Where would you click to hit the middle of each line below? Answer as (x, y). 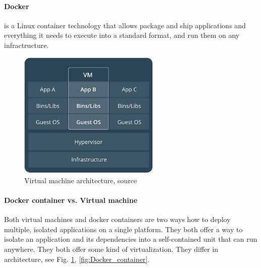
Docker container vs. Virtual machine (71, 200)
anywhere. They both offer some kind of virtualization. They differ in (111, 249)
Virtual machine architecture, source (81, 180)
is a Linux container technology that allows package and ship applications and (125, 25)
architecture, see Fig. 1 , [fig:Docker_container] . (77, 259)
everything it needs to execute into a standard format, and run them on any (122, 35)
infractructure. (27, 45)
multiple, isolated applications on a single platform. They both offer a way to (123, 229)
